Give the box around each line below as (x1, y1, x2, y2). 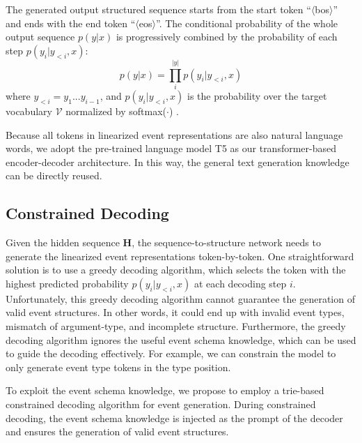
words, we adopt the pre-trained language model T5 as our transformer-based (6, 141, 337, 156)
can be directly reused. (6, 168, 102, 183)
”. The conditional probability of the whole (156, 15, 338, 30)
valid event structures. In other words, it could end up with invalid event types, (6, 305, 345, 320)
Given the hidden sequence (6, 235, 120, 250)
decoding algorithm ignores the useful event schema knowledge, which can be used (6, 332, 356, 347)
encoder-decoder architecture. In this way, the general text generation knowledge (6, 154, 349, 169)
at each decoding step (194, 276, 287, 290)
